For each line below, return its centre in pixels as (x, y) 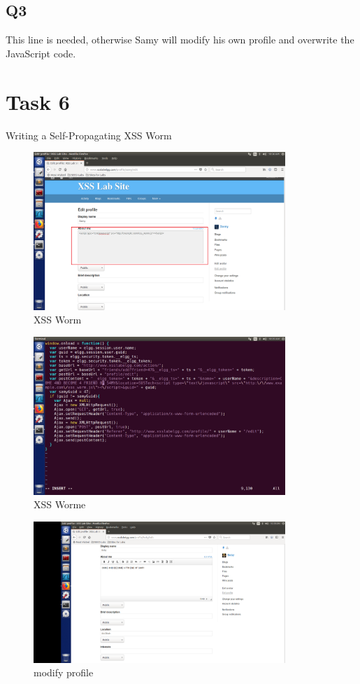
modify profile (64, 672)
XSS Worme (60, 504)
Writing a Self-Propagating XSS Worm (89, 135)
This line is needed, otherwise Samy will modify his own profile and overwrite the (180, 40)
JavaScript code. (41, 53)
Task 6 (38, 101)
